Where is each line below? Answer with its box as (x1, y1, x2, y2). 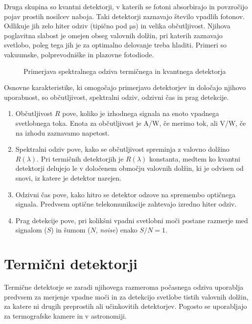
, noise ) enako (95, 225, 137, 235)
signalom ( (15, 225, 47, 235)
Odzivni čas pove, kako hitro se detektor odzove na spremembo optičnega (15, 189, 236, 199)
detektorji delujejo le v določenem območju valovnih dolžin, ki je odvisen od (15, 163, 244, 173)
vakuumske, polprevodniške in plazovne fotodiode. (4, 49, 154, 59)
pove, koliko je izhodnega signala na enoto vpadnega (62, 108, 219, 118)
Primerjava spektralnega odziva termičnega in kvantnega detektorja (23, 66, 226, 76)
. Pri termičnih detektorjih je (37, 153, 124, 163)
